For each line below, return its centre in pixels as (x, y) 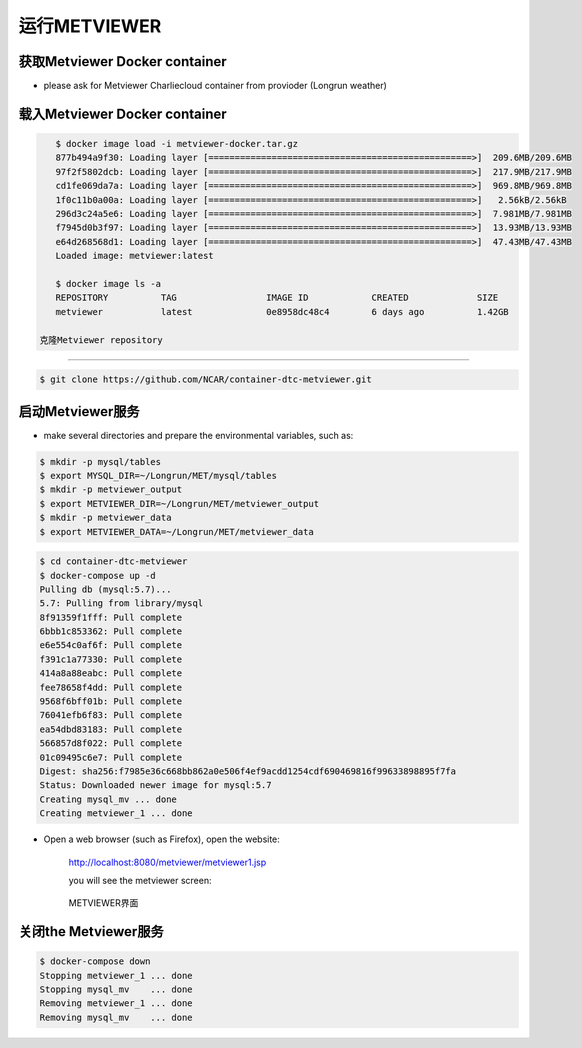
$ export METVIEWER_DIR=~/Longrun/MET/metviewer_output (179, 503)
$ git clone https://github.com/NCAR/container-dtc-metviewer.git (205, 379)
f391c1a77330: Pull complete (111, 659)
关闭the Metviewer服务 (91, 931)
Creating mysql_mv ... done (108, 799)
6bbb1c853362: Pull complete (111, 631)
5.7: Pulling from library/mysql (121, 603)
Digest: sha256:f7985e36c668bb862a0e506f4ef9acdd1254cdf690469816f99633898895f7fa (248, 771)
